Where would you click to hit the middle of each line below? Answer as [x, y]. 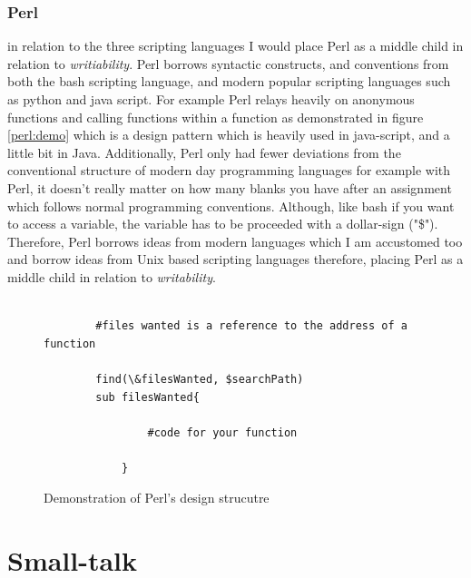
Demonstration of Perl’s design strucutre [157, 498]
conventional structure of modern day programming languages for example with [229, 170]
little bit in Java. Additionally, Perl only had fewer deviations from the [204, 152]
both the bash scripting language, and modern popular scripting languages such [229, 81]
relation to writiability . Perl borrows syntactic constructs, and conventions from [228, 63]
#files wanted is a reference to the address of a [251, 326]
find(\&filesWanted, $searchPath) [200, 379]
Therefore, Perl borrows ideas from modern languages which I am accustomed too [235, 241]
